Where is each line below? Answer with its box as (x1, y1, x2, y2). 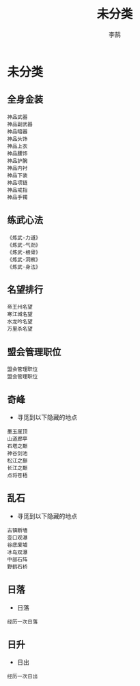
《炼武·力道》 (7, 234, 41, 241)
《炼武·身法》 (7, 263, 41, 270)
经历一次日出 (7, 673, 38, 681)
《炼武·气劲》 (7, 241, 41, 248)
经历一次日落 (7, 618, 38, 626)
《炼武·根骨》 (7, 249, 41, 256)
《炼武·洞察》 (7, 256, 41, 263)
